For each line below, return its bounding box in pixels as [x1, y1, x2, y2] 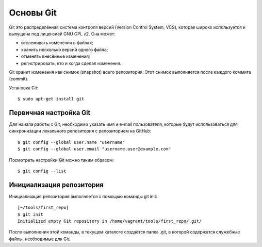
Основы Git [9, 7, 57, 18]
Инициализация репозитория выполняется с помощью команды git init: [9, 193, 158, 199]
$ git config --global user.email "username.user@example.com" [17, 146, 171, 152]
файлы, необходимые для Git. [9, 236, 70, 242]
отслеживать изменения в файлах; [21, 40, 93, 46]
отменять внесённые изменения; [21, 53, 90, 59]
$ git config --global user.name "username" [17, 139, 126, 145]
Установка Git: [9, 85, 39, 91]
